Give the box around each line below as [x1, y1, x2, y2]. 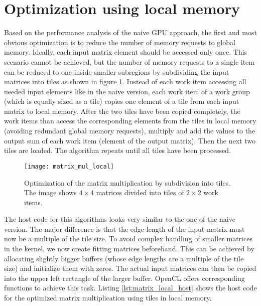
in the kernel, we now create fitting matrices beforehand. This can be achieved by [4, 243, 254, 254]
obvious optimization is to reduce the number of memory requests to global [4, 37, 235, 47]
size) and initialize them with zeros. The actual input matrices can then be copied [4, 263, 256, 273]
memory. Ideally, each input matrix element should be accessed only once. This [4, 47, 247, 57]
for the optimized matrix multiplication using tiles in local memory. [4, 292, 212, 303]
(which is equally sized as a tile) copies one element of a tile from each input [4, 96, 239, 106]
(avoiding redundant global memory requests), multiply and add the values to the [4, 125, 255, 136]
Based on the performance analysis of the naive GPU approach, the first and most [4, 27, 257, 38]
